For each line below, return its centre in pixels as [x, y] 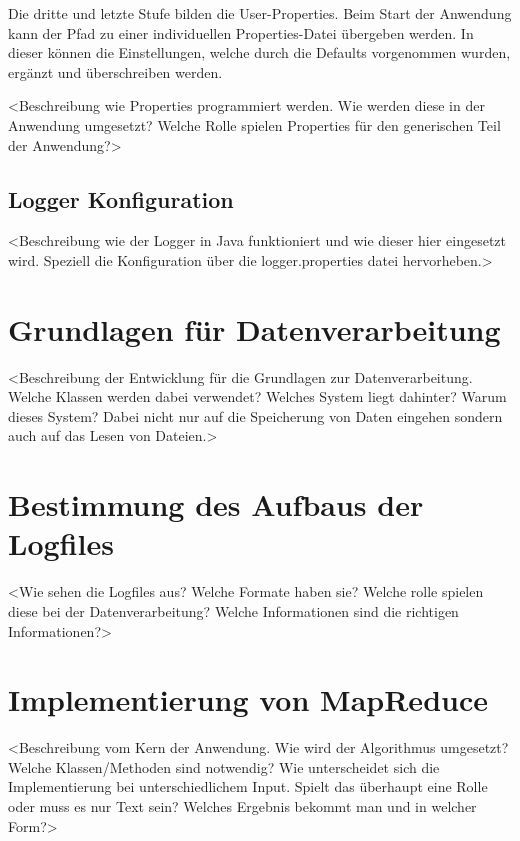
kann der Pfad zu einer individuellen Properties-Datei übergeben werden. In [241, 32]
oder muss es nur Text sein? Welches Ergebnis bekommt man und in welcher [242, 806]
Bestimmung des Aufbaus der [216, 504]
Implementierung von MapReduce [248, 699]
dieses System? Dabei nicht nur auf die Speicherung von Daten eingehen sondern [255, 415]
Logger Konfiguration [121, 198]
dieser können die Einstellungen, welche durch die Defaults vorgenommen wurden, [259, 52]
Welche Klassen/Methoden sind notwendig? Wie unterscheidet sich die [224, 766]
